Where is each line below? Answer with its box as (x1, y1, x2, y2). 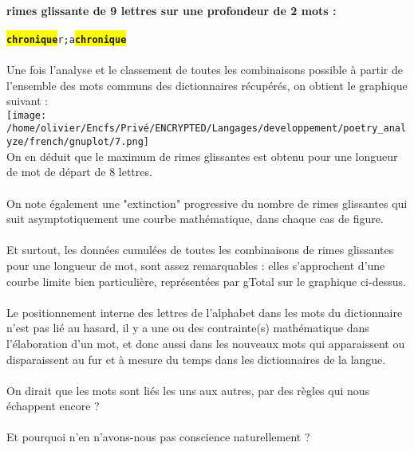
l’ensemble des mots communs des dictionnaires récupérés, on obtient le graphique (6, 76, 408, 93)
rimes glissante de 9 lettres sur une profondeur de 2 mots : (6, 2, 337, 18)
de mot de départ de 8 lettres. (6, 163, 152, 180)
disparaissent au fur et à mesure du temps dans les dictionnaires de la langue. (6, 350, 386, 367)
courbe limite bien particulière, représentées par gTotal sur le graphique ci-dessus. (6, 272, 406, 289)
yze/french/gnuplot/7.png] (6, 136, 149, 148)
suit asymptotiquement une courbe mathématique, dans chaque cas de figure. (6, 210, 384, 227)
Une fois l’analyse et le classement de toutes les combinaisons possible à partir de (6, 61, 403, 78)
